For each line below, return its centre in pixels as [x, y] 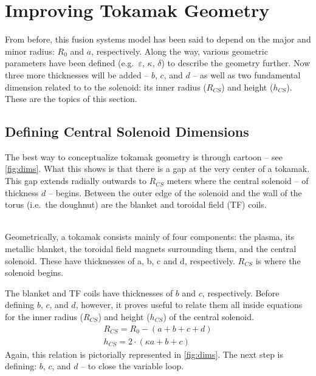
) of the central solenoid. [208, 317]
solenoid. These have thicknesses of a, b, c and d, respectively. [120, 260]
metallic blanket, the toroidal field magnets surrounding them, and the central [151, 249]
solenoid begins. [34, 272]
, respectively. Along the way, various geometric [180, 51]
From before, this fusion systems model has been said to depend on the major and [158, 39]
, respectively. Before [241, 292]
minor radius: [30, 51]
